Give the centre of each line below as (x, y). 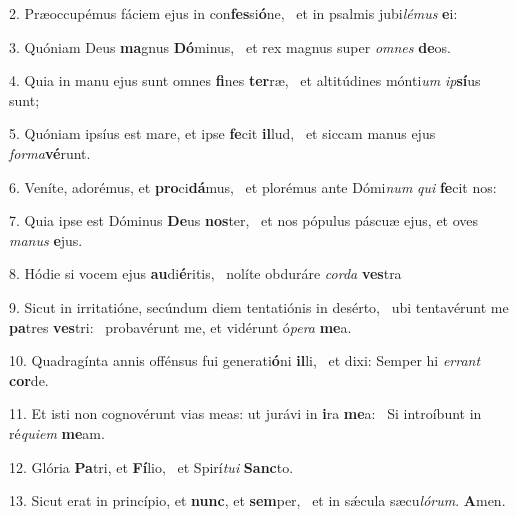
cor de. (29, 379)
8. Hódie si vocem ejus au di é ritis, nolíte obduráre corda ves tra (205, 273)
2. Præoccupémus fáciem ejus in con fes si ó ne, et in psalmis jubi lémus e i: (233, 13)
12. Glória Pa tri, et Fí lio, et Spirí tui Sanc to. (151, 466)
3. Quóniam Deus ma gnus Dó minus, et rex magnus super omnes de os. (230, 46)
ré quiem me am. (57, 432)
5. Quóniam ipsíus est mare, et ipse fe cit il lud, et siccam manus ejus (222, 133)
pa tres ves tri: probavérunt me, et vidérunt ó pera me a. (180, 326)
